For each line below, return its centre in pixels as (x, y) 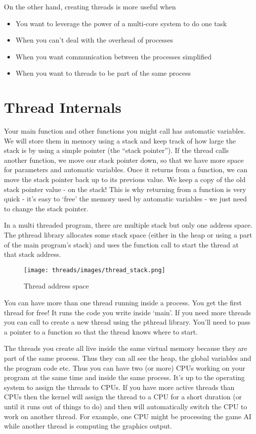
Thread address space (56, 286)
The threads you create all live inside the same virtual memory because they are (126, 348)
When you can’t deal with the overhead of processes (94, 40)
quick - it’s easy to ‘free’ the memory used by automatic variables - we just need (126, 199)
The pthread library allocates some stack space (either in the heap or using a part (128, 235)
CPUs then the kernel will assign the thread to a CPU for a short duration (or (123, 397)
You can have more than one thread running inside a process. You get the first (123, 303)
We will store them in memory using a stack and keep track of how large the (120, 140)
